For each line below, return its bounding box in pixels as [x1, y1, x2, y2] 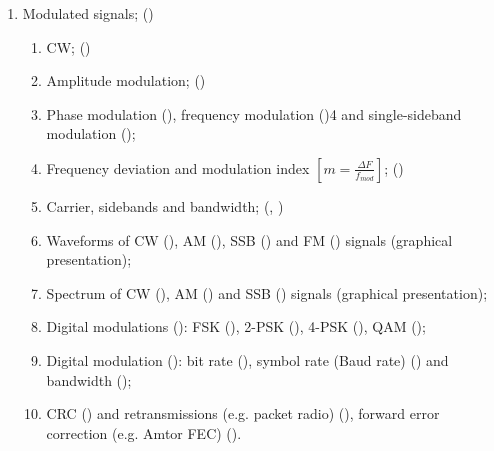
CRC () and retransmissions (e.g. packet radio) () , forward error [46, 403, 440, 424]
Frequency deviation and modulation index [46, 157, 310, 178]
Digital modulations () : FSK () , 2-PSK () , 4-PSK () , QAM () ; [46, 316, 426, 337]
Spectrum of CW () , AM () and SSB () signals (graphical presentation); [46, 282, 488, 303]
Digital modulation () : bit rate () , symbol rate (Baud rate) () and [46, 349, 449, 370]
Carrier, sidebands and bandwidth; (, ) [46, 195, 284, 216]
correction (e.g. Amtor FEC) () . [46, 422, 242, 443]
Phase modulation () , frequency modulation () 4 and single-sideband [46, 103, 462, 124]
